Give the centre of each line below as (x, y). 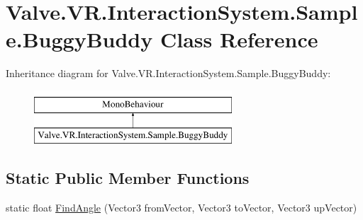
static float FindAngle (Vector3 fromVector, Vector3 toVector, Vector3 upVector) (181, 208)
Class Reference (239, 39)
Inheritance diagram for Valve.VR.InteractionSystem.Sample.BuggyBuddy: (168, 73)
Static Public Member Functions (128, 178)
